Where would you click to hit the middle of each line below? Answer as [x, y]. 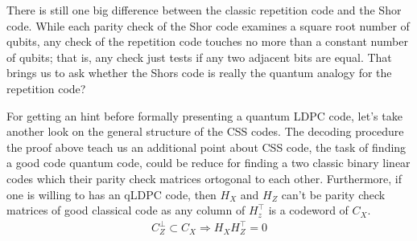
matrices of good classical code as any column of [126, 210]
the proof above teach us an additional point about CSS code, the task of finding [206, 147]
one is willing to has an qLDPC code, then [111, 194]
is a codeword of [308, 210]
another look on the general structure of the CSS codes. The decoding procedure [205, 131]
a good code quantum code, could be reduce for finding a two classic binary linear [208, 163]
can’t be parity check [333, 194]
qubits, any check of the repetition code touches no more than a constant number [207, 41]
